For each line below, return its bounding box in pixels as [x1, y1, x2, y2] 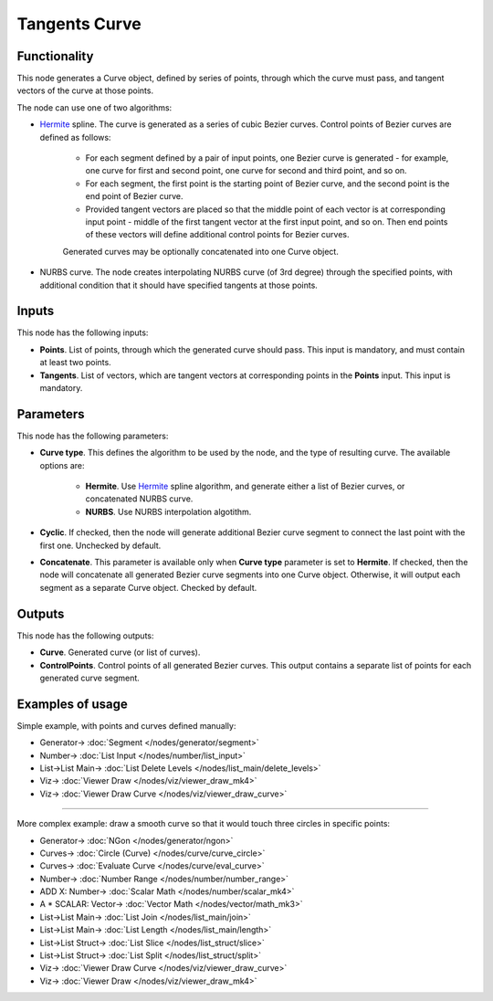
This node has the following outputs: [16, 630, 154, 641]
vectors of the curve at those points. [16, 85, 154, 96]
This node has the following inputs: [16, 327, 149, 338]
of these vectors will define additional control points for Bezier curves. [85, 229, 351, 240]
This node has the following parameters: [16, 430, 169, 441]
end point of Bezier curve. [85, 191, 184, 202]
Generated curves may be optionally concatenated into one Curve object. [62, 246, 340, 257]
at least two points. [39, 357, 111, 368]
